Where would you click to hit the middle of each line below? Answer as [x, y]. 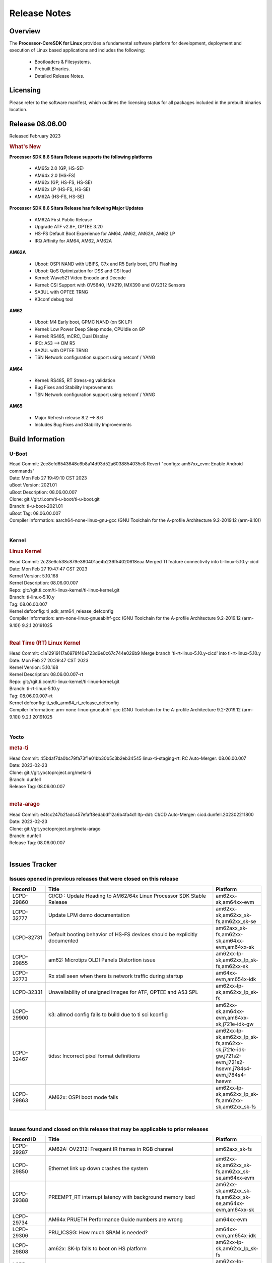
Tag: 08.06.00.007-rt [31, 696]
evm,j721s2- [230, 1062]
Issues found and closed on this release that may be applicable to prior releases [109, 1129]
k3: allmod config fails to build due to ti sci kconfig [108, 1014]
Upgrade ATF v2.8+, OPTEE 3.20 [69, 227]
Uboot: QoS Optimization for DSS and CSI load [83, 271]
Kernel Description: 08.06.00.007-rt [46, 674]
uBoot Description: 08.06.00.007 [43, 492]
